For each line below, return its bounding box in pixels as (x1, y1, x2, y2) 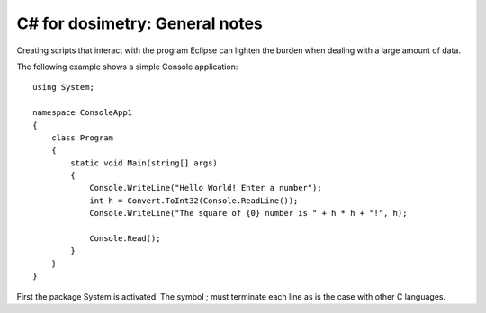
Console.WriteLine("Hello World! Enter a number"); (89, 183, 323, 193)
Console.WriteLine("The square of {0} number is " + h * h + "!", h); (89, 208, 408, 219)
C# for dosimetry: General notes (16, 13, 263, 33)
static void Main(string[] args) (70, 157, 218, 168)
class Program (50, 132, 114, 143)
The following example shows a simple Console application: (16, 61, 238, 72)
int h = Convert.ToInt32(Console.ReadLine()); (89, 195, 299, 206)
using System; (32, 82, 94, 93)
